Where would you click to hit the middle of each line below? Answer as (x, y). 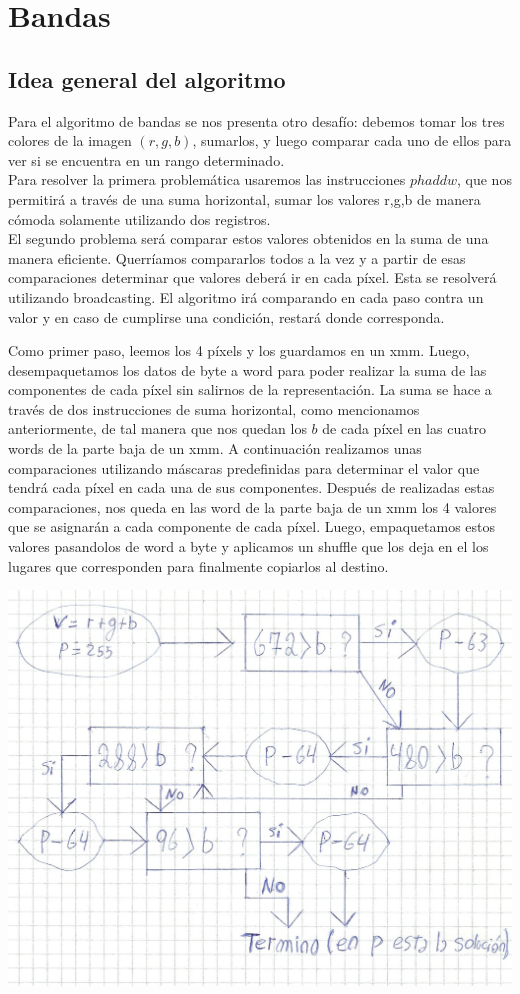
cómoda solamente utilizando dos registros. (139, 218)
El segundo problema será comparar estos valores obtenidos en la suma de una (248, 238)
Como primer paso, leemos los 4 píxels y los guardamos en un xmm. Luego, (239, 350)
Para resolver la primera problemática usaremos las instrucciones (207, 179)
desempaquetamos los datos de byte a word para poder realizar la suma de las (247, 369)
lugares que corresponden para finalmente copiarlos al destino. (198, 565)
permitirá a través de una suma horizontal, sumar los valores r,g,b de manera (244, 198)
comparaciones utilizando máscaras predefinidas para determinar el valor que (244, 467)
